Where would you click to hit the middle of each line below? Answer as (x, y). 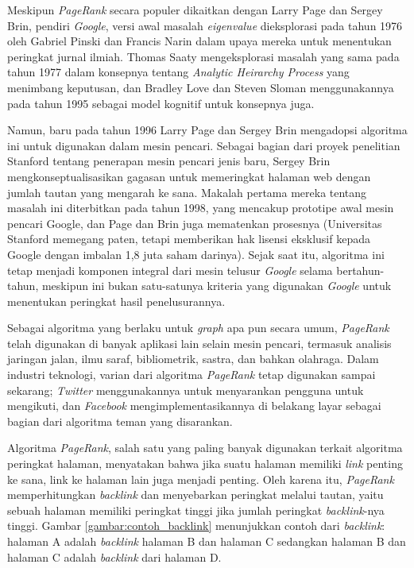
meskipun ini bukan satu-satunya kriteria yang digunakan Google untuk (217, 286)
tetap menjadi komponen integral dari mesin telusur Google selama (170, 270)
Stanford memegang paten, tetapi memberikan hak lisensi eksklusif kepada (189, 239)
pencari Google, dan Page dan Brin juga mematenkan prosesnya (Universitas (195, 223)
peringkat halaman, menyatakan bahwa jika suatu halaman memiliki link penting (205, 464)
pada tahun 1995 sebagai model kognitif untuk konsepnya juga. (161, 103)
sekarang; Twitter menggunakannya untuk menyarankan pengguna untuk (186, 390)
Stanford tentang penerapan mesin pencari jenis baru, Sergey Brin (169, 161)
